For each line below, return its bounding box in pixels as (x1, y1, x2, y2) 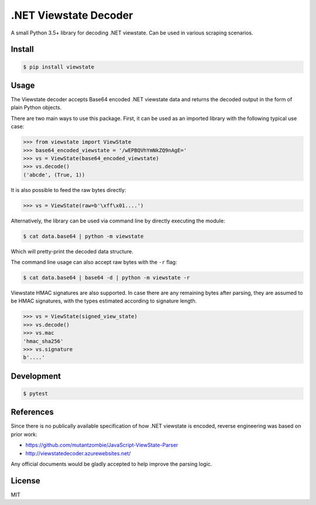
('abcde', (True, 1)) (23, 171, 85, 178)
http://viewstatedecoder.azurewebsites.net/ (25, 449, 131, 456)
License (11, 476, 40, 486)
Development (11, 371, 61, 381)
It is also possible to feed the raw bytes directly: (11, 186, 126, 193)
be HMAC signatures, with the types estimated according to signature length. (11, 297, 197, 304)
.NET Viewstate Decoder (11, 9, 133, 22)
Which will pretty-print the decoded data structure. (11, 248, 134, 255)
